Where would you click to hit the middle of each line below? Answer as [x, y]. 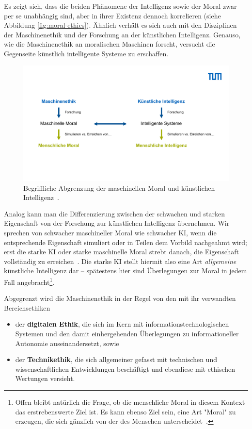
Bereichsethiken [27, 307]
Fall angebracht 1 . [29, 281]
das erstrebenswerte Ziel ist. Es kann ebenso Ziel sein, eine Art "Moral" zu [126, 411]
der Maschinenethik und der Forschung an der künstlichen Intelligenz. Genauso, [122, 34]
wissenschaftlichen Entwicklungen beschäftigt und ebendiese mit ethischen [125, 369]
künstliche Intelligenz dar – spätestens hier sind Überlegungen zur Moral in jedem [126, 271]
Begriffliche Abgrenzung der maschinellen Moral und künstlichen [119, 188]
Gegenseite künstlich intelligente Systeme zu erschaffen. [86, 53]
